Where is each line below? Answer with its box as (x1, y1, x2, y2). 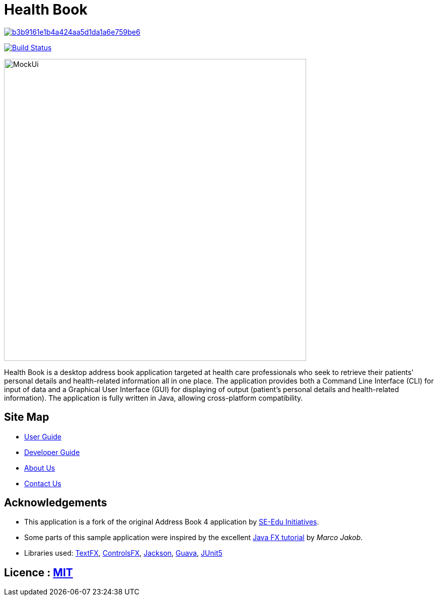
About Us (24, 463, 55, 472)
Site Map (4, 411, 49, 424)
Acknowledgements (4, 496, 107, 509)
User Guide (24, 432, 62, 441)
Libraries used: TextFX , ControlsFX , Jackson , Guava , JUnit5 (24, 549, 223, 558)
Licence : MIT (4, 566, 73, 579)
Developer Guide (24, 447, 80, 457)
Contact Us (24, 479, 61, 488)
